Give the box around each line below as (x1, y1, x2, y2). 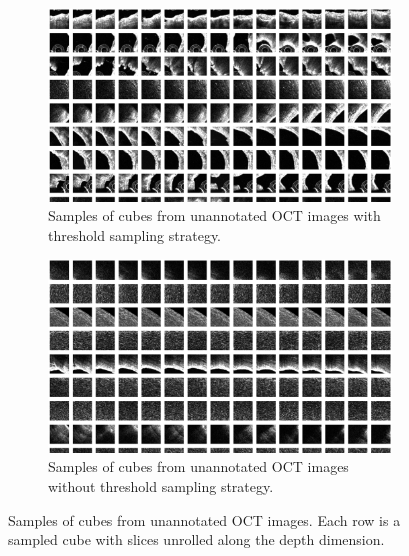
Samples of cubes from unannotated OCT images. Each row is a (8, 509, 401, 530)
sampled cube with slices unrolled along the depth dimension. (8, 529, 385, 550)
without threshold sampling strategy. (48, 475, 274, 496)
